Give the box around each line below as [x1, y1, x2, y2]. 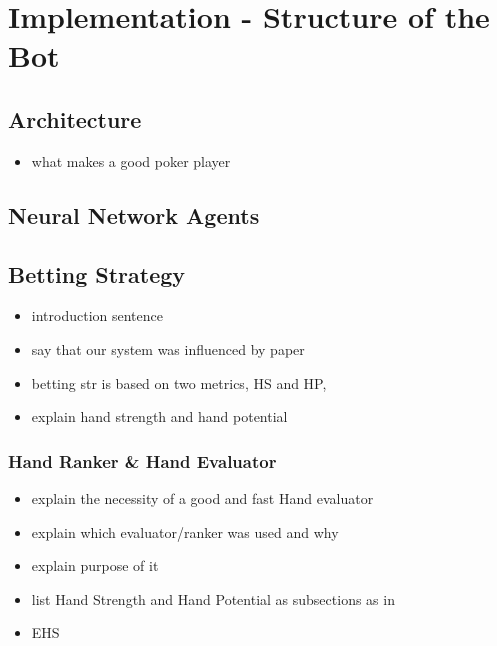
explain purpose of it [31, 555, 159, 576]
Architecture [8, 103, 142, 134]
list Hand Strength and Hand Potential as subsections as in [31, 588, 395, 609]
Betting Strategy [8, 258, 186, 289]
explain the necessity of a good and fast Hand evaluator [31, 487, 374, 508]
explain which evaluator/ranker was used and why [31, 521, 339, 542]
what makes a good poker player [31, 150, 231, 171]
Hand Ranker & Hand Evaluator [8, 448, 277, 473]
